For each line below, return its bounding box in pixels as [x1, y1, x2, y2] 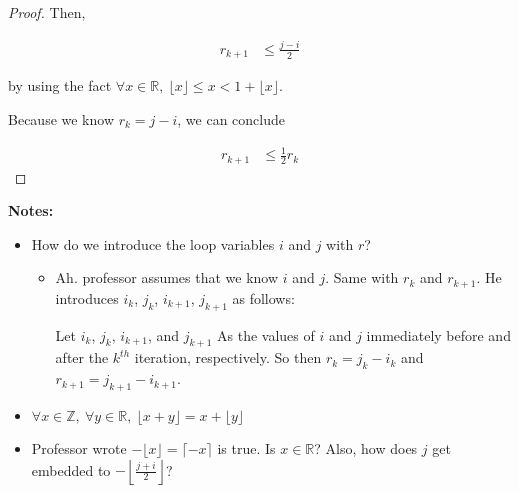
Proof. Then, [8, 2, 86, 22]
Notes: [8, 200, 54, 221]
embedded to [31, 459, 111, 480]
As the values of [217, 324, 315, 345]
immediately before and [366, 324, 511, 345]
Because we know [8, 108, 115, 129]
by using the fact [8, 75, 112, 96]
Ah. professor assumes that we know [55, 267, 279, 288]
